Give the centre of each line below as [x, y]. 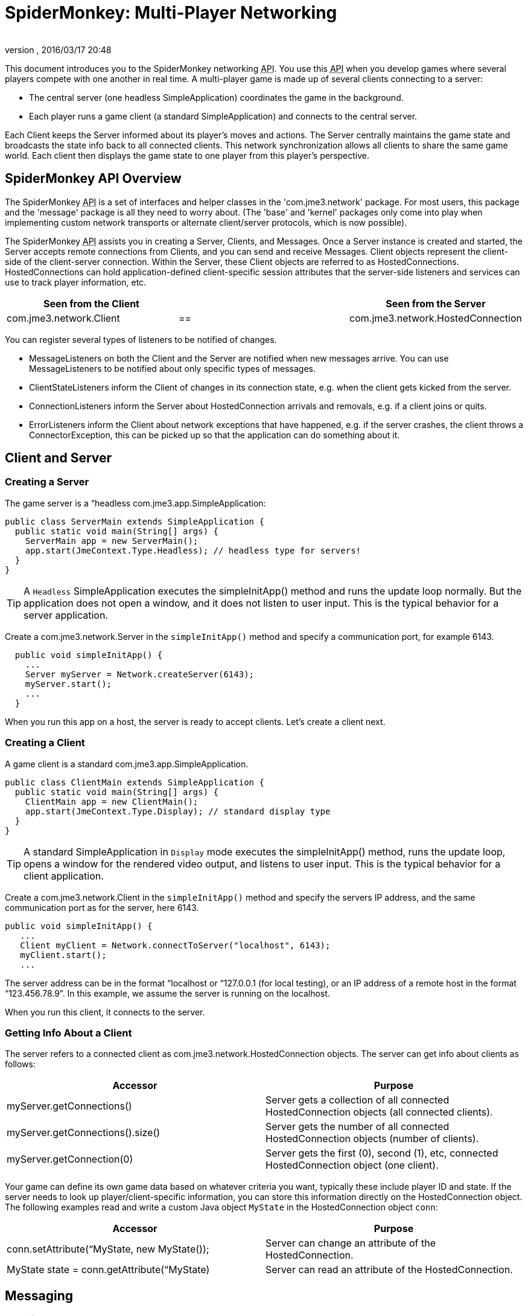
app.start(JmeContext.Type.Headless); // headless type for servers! [193, 550]
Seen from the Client [91, 303]
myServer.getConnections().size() [84, 1133]
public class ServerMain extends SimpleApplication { [135, 521]
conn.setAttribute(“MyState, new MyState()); [108, 1249]
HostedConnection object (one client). [352, 1165]
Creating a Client [45, 743]
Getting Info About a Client [68, 1033]
